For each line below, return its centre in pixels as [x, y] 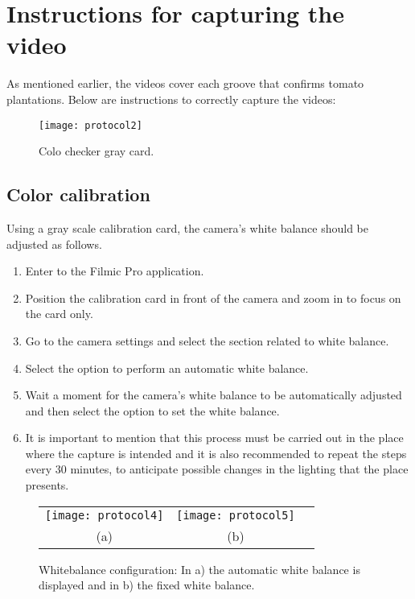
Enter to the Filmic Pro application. [115, 271]
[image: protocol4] [105, 515]
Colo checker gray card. [97, 151]
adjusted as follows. [54, 244]
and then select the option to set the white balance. [152, 410]
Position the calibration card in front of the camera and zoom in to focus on [213, 297]
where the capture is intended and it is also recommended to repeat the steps [216, 453]
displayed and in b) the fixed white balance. [147, 585]
